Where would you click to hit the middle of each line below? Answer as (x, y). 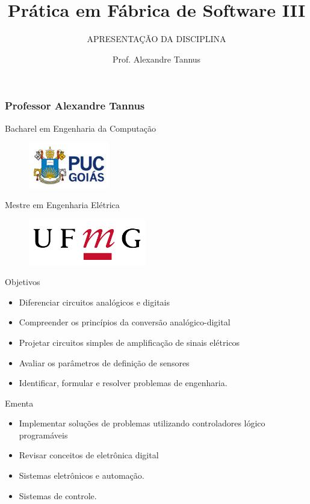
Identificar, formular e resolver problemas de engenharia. (123, 383)
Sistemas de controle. (58, 495)
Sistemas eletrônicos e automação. (82, 475)
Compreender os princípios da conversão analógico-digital (125, 322)
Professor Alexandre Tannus (75, 106)
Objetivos (23, 282)
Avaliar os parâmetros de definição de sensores (104, 362)
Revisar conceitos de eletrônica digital (89, 455)
